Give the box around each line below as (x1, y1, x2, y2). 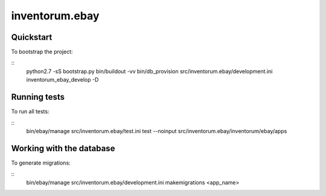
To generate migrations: (11, 159, 71, 166)
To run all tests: (11, 108, 50, 115)
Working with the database (11, 143, 115, 154)
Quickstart (11, 32, 53, 42)
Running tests (11, 92, 65, 102)
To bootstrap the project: (11, 48, 73, 56)
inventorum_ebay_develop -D (26, 76, 99, 83)
